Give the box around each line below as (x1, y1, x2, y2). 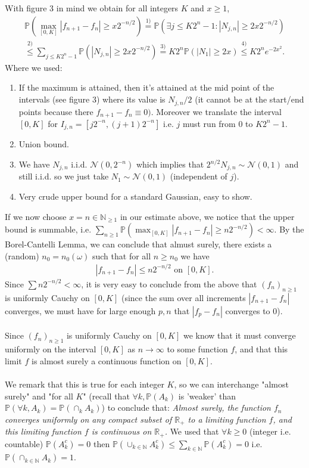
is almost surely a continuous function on (31, 354, 182, 367)
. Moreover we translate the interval (151, 105, 282, 117)
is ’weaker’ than (178, 389, 236, 402)
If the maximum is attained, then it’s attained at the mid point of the (18, 81, 274, 94)
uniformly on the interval (5, 343, 96, 355)
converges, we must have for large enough (5, 304, 156, 317)
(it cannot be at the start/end (195, 93, 304, 106)
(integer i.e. (249, 425, 291, 438)
